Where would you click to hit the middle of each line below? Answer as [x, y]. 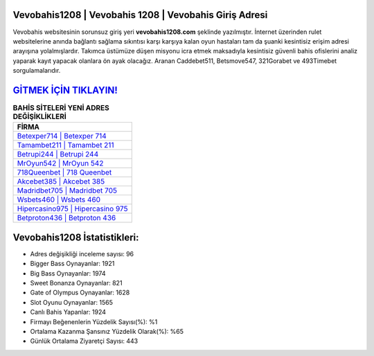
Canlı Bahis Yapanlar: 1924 [68, 312]
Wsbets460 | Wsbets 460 [59, 199]
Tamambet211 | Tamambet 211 [65, 145]
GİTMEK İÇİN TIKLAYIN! [65, 90]
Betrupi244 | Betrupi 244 [58, 154]
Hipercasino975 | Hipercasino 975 [72, 209]
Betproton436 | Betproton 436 [66, 218]
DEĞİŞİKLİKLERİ [40, 116]
